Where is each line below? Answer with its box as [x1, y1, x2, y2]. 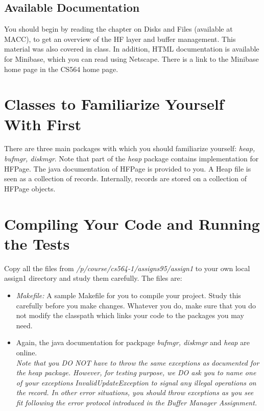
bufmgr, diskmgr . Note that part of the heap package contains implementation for [4, 153, 259, 164]
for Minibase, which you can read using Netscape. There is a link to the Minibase [4, 53, 259, 64]
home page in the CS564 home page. [4, 63, 118, 74]
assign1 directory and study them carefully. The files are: [4, 273, 182, 283]
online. [16, 347, 37, 357]
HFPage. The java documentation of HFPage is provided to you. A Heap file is [4, 163, 251, 174]
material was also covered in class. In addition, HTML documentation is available [4, 43, 259, 54]
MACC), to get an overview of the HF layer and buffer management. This [4, 33, 236, 44]
